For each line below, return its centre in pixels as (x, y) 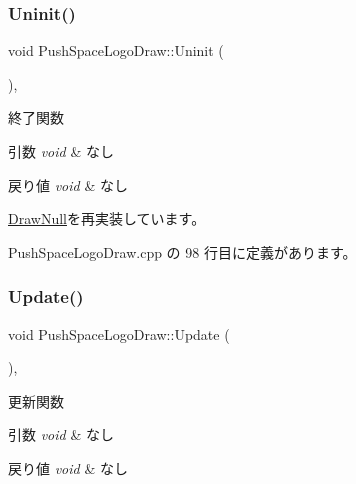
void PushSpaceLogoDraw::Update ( (119, 333)
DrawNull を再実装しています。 (107, 218)
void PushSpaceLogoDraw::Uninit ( (116, 50)
